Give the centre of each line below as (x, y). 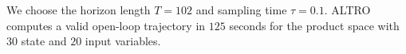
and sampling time (241, 10)
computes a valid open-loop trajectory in (106, 25)
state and (44, 41)
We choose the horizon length (79, 10)
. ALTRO (347, 10)
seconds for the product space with (314, 25)
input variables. (123, 41)
